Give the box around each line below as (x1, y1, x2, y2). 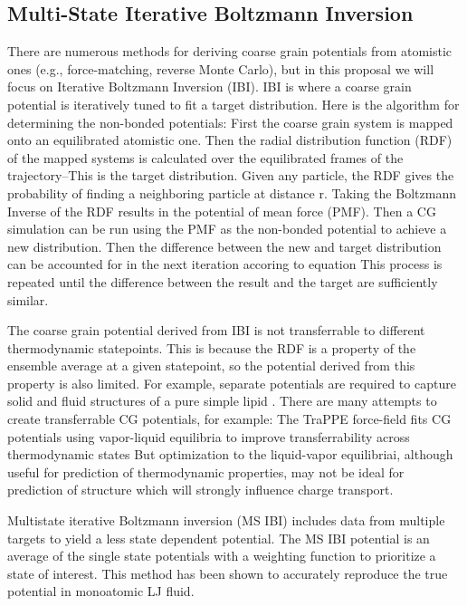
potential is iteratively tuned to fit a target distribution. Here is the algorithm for (7, 94, 460, 113)
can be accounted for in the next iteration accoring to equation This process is (7, 255, 443, 274)
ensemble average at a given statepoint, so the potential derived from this (7, 356, 415, 375)
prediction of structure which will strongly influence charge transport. (7, 480, 394, 499)
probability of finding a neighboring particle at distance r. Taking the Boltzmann (7, 183, 456, 202)
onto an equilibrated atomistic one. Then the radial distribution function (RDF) (7, 130, 453, 149)
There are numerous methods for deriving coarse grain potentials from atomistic (7, 42, 453, 61)
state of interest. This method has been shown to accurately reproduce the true (7, 563, 448, 582)
